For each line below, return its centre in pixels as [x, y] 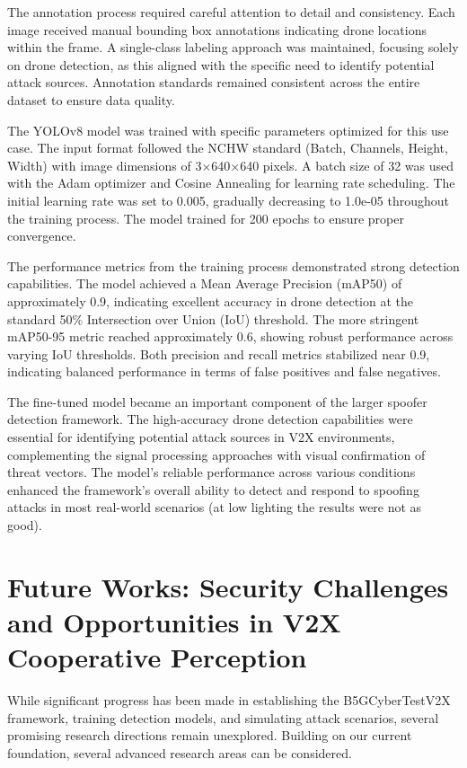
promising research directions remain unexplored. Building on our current [210, 735]
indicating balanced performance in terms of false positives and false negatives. [224, 371]
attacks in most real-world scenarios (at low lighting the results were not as [215, 507]
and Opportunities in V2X [174, 622]
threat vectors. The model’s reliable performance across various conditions [211, 472]
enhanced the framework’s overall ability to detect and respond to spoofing [213, 489]
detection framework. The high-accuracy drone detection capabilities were [210, 419]
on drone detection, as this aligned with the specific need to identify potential [221, 64]
